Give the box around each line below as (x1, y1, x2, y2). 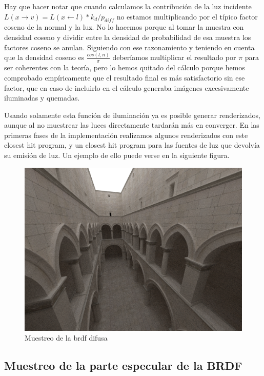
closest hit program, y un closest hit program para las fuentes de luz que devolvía (4, 140, 260, 150)
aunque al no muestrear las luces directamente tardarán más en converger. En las (4, 120, 259, 130)
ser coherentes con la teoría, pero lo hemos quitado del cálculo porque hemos (4, 62, 245, 73)
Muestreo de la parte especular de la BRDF (4, 358, 242, 373)
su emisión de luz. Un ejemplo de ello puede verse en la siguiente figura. (4, 150, 230, 161)
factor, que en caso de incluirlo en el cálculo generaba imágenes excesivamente (4, 82, 249, 93)
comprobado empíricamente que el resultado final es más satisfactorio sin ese (4, 72, 245, 83)
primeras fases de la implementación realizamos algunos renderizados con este (4, 129, 248, 140)
